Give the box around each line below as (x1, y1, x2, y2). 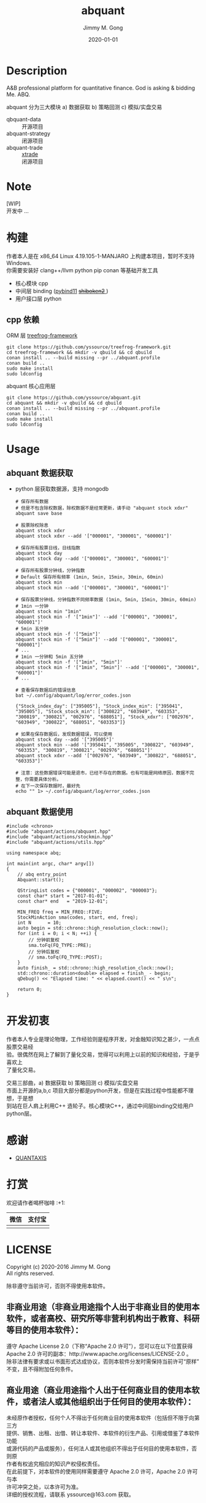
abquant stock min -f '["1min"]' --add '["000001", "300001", (15, 614, 178, 620)
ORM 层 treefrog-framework (6, 332, 78, 339)
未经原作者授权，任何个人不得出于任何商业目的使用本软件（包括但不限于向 (6, 1414, 194, 1421)
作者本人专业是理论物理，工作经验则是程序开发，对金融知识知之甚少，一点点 (6, 1036, 200, 1043)
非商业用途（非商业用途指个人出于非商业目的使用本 (6, 1302, 200, 1312)
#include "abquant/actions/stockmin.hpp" (6, 834, 114, 840)
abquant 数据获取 (6, 467, 74, 478)
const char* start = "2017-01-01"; (17, 893, 109, 899)
